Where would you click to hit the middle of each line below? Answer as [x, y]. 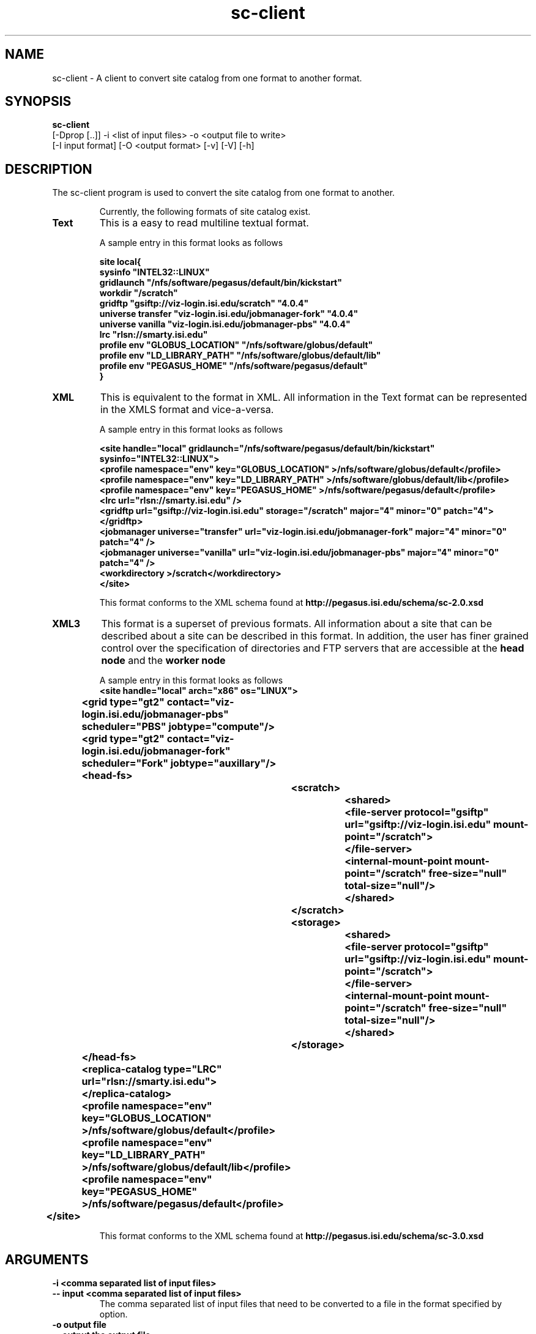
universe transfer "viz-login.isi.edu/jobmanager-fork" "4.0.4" [229, 314]
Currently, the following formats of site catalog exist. [205, 212]
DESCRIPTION [49, 169]
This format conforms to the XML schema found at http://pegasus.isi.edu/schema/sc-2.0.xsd [292, 603]
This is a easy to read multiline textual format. [204, 223]
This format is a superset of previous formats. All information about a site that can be [296, 624]
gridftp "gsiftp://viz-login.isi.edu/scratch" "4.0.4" [204, 304]
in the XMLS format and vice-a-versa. [187, 410]
